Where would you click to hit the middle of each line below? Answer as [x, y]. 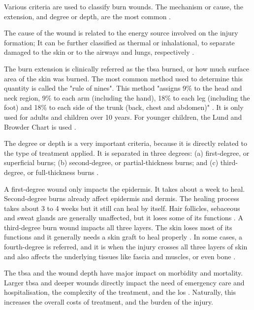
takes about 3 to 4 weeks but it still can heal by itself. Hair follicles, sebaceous [122, 208]
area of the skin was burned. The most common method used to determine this [124, 78]
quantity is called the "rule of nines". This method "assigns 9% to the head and [123, 88]
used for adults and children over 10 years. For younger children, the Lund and [123, 117]
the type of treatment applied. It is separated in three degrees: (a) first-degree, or [127, 153]
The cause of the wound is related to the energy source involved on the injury [121, 33]
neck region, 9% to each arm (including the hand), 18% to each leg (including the [127, 97]
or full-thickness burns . [63, 172]
